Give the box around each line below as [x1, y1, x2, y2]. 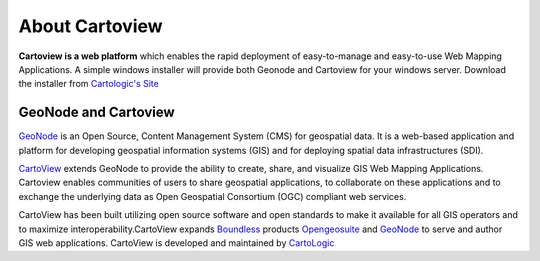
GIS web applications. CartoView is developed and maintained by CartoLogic [18, 236, 335, 249]
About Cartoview [18, 15, 164, 37]
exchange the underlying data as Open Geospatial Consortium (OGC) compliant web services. [18, 190, 407, 202]
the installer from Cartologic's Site [18, 78, 159, 90]
